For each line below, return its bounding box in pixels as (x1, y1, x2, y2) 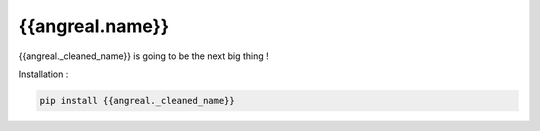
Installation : (18, 68, 69, 80)
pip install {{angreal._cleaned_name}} (39, 95, 235, 106)
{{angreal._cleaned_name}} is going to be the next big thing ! (18, 50, 269, 62)
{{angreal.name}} (18, 15, 170, 37)
